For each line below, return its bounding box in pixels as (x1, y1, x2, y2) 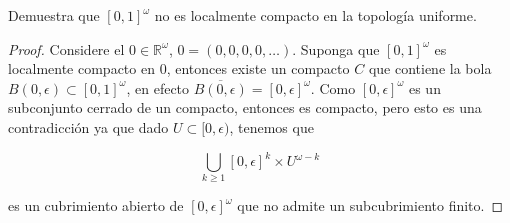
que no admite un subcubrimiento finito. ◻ (237, 195, 504, 216)
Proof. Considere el (8, 38, 125, 59)
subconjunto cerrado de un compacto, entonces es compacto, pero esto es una (8, 97, 482, 118)
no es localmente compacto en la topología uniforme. (154, 5, 477, 25)
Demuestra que (8, 5, 100, 25)
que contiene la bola (368, 58, 492, 79)
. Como (310, 77, 356, 98)
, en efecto (126, 77, 190, 98)
